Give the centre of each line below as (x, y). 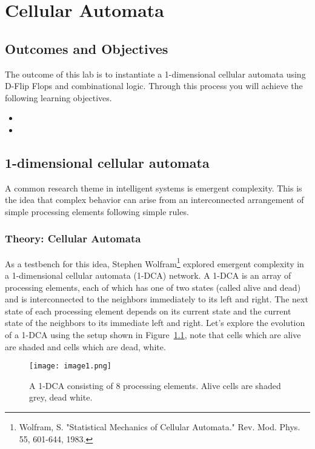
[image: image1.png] (71, 366)
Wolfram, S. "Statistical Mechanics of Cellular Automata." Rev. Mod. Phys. (160, 427)
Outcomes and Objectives (87, 48)
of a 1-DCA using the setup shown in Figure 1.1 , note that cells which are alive (153, 334)
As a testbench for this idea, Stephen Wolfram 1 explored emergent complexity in (154, 262)
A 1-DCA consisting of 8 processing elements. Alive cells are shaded (155, 385)
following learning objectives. (58, 97)
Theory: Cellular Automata (73, 238)
